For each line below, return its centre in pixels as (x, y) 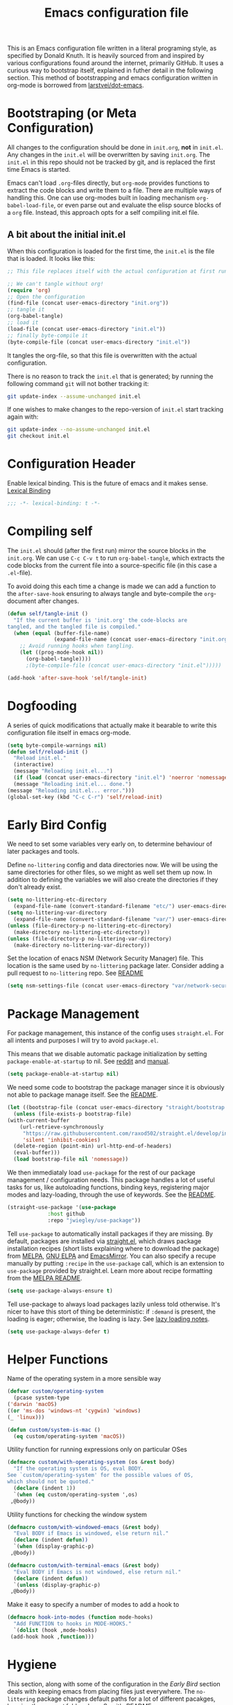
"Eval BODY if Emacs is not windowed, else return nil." (97, 1572)
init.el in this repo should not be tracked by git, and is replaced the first (111, 162)
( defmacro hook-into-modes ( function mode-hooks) (80, 1617)
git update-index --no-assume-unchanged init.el (79, 430)
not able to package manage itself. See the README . (83, 1095)
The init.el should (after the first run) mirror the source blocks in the (107, 550)
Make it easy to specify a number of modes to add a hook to (93, 1605)
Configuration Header (71, 464)
